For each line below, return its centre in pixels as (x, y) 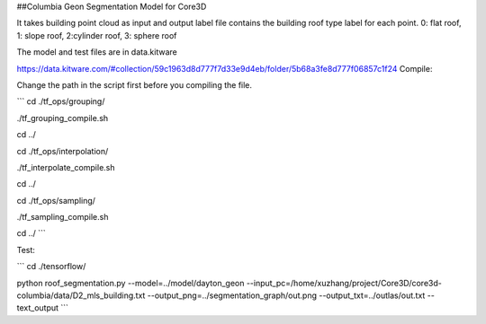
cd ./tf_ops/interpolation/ (63, 151)
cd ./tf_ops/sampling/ (56, 200)
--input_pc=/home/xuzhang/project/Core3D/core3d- (344, 283)
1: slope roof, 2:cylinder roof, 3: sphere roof (97, 35)
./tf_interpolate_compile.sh (66, 167)
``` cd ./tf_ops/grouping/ (61, 101)
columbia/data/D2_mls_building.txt (81, 295)
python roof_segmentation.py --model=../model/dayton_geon (130, 283)
